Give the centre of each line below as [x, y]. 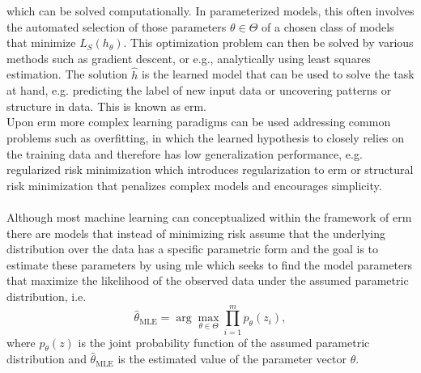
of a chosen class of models [328, 26]
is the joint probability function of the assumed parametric [224, 342]
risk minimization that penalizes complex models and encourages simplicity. [194, 185]
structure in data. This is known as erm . [106, 106]
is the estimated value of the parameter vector [232, 359]
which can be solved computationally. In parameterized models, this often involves [210, 11]
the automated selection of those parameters [117, 26]
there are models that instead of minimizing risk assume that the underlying [196, 233]
